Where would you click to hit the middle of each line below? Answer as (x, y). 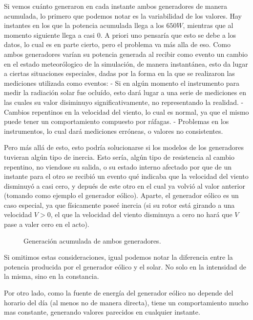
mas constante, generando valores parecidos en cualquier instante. (102, 312)
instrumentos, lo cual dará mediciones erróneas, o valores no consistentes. (114, 131)
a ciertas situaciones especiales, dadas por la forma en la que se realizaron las (119, 73)
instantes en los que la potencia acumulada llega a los (84, 25)
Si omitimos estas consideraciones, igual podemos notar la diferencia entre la (118, 257)
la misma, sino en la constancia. (52, 276)
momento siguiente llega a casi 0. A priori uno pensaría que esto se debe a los (120, 35)
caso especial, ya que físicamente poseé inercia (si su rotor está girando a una (119, 205)
